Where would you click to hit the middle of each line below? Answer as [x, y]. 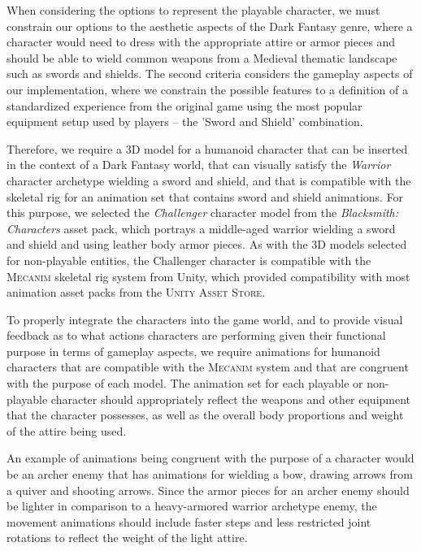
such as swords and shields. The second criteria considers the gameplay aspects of [210, 74]
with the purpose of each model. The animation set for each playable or [185, 383]
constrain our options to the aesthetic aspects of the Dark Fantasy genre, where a [210, 26]
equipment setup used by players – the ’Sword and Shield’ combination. [185, 121]
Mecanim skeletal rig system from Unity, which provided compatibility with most [208, 276]
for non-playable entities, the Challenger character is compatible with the [189, 260]
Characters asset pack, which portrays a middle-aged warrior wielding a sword [201, 228]
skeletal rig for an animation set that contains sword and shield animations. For [205, 196]
